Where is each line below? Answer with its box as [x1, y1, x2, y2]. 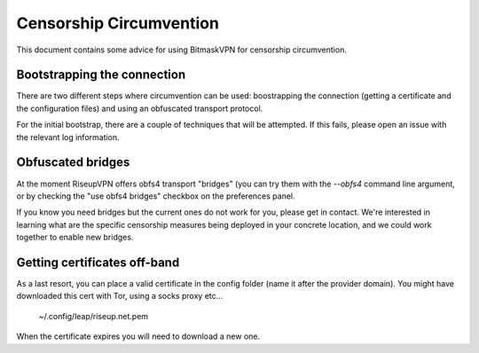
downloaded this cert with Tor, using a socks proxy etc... [16, 291, 224, 302]
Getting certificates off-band [16, 255, 180, 270]
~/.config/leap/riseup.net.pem [38, 310, 149, 321]
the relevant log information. [16, 131, 120, 142]
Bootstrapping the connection [16, 67, 186, 82]
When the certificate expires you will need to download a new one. [16, 331, 261, 341]
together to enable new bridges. [16, 231, 134, 243]
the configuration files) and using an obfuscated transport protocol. [16, 103, 263, 114]
